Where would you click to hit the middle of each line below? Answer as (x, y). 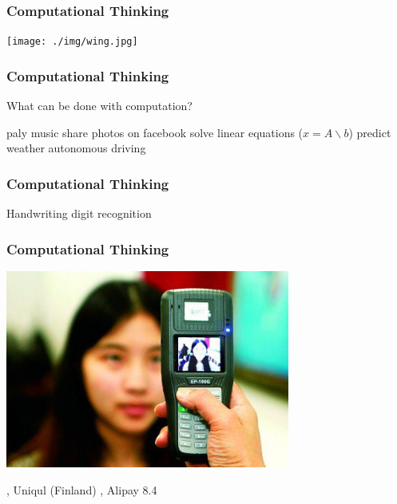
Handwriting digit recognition (79, 213)
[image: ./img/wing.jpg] (72, 42)
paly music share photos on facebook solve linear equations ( (155, 132)
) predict (370, 132)
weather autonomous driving (76, 148)
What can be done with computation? (99, 106)
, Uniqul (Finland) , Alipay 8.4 (82, 489)
